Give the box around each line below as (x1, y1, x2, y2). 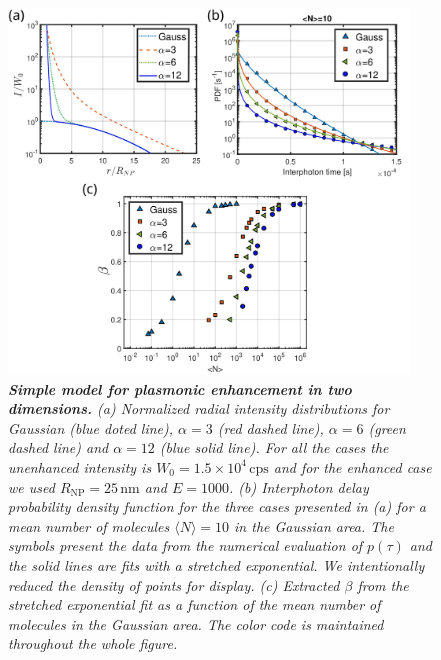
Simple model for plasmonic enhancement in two (8, 378, 352, 399)
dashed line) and (8, 437, 109, 458)
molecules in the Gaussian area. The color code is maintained (8, 613, 384, 634)
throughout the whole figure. (8, 633, 178, 654)
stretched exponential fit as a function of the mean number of (8, 594, 381, 615)
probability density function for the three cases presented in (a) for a (8, 496, 426, 517)
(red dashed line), (217, 417, 324, 438)
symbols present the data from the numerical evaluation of (8, 535, 363, 556)
